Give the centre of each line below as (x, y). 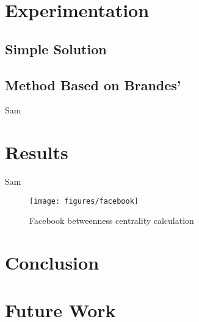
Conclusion (52, 263)
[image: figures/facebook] (84, 201)
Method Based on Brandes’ (93, 84)
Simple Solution (56, 48)
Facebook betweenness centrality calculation (112, 220)
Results (37, 152)
